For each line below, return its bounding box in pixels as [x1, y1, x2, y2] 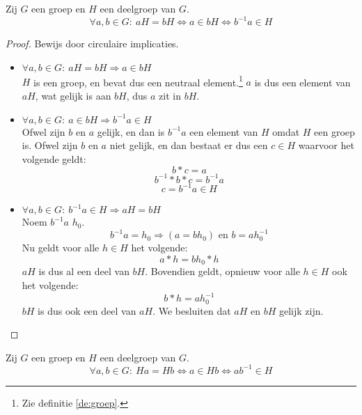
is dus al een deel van [38, 264, 129, 279]
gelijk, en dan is [97, 124, 165, 139]
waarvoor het [298, 138, 354, 152]
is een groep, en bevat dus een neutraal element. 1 [33, 72, 243, 89]
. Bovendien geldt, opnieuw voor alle [145, 264, 300, 279]
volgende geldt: [22, 151, 86, 166]
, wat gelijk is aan [35, 88, 111, 102]
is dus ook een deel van [38, 303, 136, 318]
